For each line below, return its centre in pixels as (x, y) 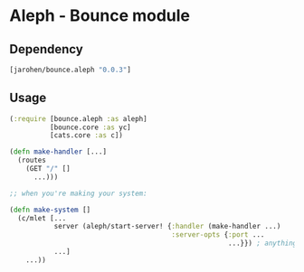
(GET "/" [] (48, 169)
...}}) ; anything (262, 244)
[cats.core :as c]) (86, 136)
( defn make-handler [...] (58, 152)
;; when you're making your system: (78, 193)
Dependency (46, 49)
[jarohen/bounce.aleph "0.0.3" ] (70, 70)
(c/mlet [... (42, 218)
